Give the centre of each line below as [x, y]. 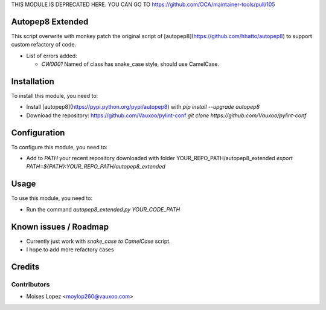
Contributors [30, 284]
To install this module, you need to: [55, 95]
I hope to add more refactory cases [70, 250]
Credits [25, 267]
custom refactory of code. [44, 45]
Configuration [38, 133]
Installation [33, 81]
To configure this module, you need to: [59, 147]
